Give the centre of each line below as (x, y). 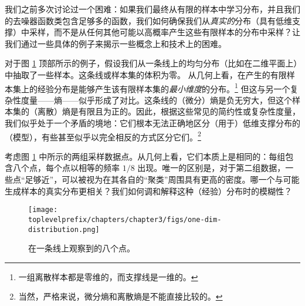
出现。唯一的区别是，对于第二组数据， (211, 168)
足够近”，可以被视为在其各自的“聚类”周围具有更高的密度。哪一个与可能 (162, 179)
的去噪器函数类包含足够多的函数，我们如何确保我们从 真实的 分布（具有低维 (148, 20)
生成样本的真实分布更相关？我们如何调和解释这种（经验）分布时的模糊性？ (148, 191)
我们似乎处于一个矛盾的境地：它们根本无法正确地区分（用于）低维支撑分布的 (152, 123)
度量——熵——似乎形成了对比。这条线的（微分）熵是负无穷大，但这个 (156, 100)
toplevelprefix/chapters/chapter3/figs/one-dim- (125, 219)
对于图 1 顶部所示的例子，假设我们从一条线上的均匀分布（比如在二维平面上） (151, 63)
